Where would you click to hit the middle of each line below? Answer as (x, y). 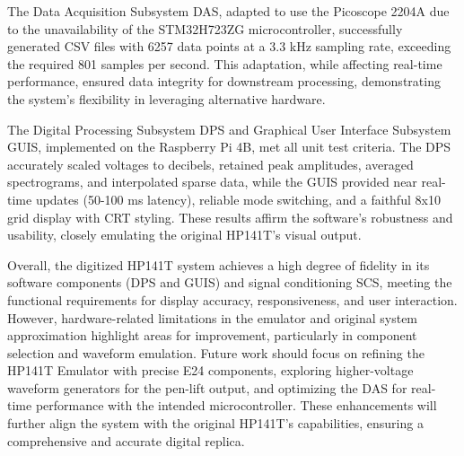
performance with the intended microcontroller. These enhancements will (236, 405)
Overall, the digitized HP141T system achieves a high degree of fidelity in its (219, 264)
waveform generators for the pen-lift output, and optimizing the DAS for (207, 387)
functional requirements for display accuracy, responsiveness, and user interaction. (232, 299)
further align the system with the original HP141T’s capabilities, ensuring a (215, 423)
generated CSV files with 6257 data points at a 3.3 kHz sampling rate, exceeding (229, 46)
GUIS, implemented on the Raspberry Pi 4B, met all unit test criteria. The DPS (229, 147)
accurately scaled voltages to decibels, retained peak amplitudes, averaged (210, 164)
